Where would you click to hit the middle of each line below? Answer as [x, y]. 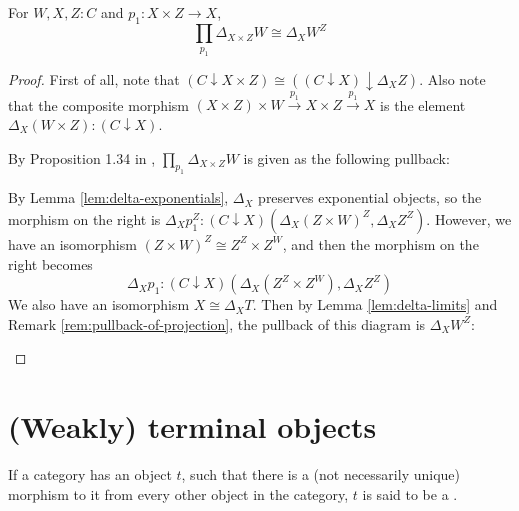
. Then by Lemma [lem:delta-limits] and [375, 304]
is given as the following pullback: [346, 157]
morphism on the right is [84, 218]
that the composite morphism [99, 104]
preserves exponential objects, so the [370, 197]
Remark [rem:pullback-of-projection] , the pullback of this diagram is [217, 323]
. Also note [452, 78]
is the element [423, 104]
